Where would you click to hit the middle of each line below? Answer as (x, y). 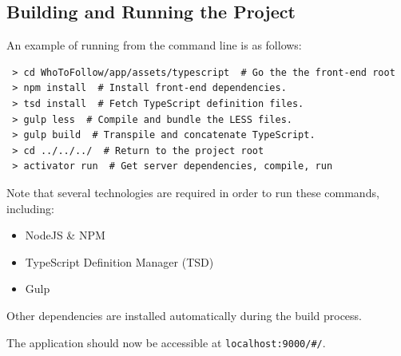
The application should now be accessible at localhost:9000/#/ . (166, 342)
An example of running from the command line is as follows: (154, 45)
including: (30, 208)
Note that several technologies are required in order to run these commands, (193, 192)
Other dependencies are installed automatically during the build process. (185, 315)
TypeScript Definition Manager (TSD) (119, 261)
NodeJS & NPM (65, 235)
